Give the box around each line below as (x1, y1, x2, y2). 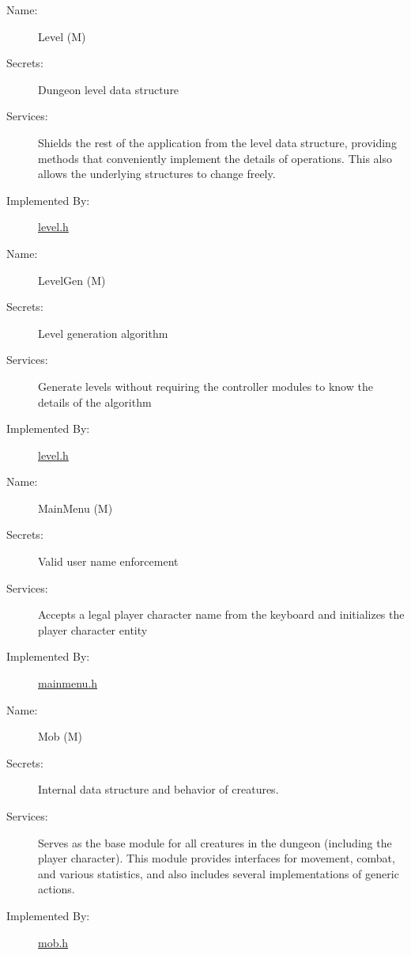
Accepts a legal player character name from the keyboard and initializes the (38, 606, 405, 623)
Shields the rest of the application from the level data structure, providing (38, 134, 397, 150)
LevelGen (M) (38, 271, 106, 288)
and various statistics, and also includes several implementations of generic (38, 865, 399, 881)
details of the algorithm (38, 393, 152, 410)
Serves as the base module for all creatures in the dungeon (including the (38, 834, 392, 851)
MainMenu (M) (38, 499, 113, 516)
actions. (38, 881, 75, 897)
